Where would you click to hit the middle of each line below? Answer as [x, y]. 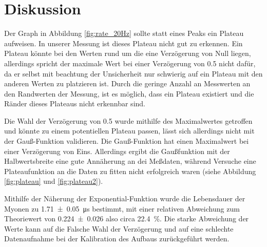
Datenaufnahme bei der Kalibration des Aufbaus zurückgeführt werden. [117, 239]
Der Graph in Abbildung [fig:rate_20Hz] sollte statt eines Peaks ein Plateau [124, 33]
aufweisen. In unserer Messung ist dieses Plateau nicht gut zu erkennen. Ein [123, 43]
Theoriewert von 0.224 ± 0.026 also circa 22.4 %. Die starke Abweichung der [127, 218]
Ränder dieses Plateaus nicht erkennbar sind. [75, 103]
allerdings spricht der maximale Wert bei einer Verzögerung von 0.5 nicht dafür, [130, 63]
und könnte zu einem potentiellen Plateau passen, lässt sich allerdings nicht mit [129, 131]
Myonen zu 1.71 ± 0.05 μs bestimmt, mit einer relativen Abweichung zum [122, 208]
